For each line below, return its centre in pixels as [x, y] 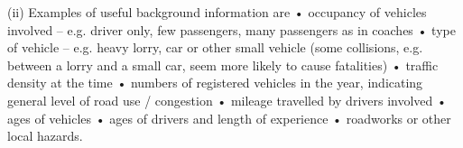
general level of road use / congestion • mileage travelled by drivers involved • [227, 100]
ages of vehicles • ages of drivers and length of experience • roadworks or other [229, 118]
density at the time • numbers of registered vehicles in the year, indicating [215, 83]
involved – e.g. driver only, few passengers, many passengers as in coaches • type [231, 29]
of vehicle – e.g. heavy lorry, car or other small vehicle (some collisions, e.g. [215, 47]
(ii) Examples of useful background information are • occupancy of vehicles [217, 12]
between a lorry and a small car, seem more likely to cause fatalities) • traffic [223, 65]
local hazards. [45, 136]
